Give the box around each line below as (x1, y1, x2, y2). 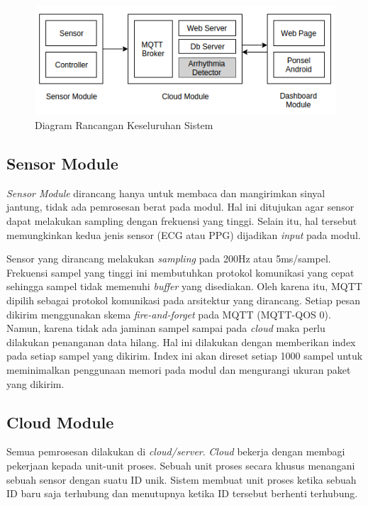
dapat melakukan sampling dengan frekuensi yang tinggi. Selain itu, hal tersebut (6, 213, 357, 228)
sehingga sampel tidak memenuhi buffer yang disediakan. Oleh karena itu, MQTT (6, 279, 362, 294)
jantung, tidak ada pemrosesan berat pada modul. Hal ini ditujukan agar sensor (6, 199, 355, 214)
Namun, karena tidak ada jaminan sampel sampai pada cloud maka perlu (6, 321, 325, 335)
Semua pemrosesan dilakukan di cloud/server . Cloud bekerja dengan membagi (6, 444, 345, 459)
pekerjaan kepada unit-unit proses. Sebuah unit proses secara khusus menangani (6, 457, 355, 472)
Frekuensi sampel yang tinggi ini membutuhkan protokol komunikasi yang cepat (6, 265, 355, 279)
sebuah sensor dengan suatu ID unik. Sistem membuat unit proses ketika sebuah (6, 472, 357, 487)
